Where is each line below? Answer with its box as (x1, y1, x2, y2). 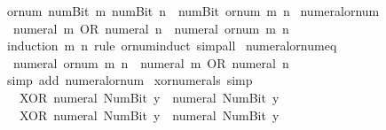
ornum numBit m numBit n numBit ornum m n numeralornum (6, 2, 380, 19)
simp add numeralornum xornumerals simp (6, 71, 253, 89)
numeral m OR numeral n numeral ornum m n (12, 19, 289, 37)
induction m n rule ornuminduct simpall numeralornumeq (6, 36, 337, 55)
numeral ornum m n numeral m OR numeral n (12, 53, 289, 72)
